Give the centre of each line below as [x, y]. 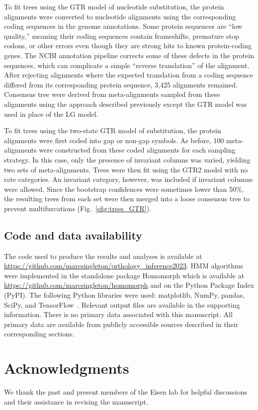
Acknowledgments [67, 368]
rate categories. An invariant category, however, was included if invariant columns [129, 179]
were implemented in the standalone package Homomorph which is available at [124, 275]
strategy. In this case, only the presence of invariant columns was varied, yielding [127, 159]
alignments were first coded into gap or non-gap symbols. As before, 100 [114, 140]
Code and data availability [73, 235]
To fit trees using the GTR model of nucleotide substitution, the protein [114, 6]
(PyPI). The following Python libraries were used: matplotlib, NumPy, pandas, [124, 295]
